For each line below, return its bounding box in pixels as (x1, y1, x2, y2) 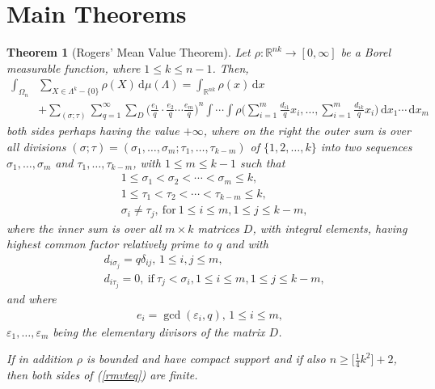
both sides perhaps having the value (6, 122, 179, 139)
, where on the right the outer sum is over (203, 122, 411, 139)
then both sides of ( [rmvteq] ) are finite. (6, 366, 198, 383)
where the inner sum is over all (6, 219, 162, 236)
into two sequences (320, 137, 412, 154)
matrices (197, 219, 239, 236)
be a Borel (340, 44, 391, 61)
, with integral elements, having (252, 219, 408, 236)
